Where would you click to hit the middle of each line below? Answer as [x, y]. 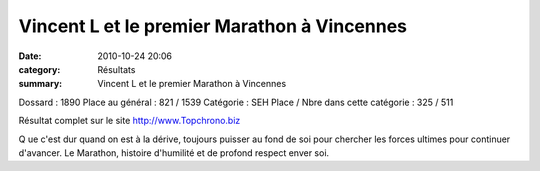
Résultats [116, 69]
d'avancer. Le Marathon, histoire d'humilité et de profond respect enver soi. [174, 152]
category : [39, 69]
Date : [30, 56]
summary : [40, 84]
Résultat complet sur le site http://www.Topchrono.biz [129, 121]
